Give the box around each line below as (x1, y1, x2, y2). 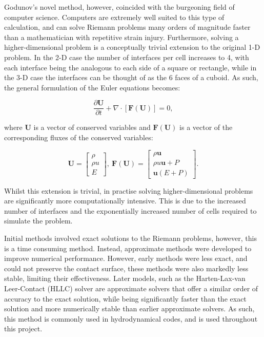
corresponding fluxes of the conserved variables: (4, 132, 153, 142)
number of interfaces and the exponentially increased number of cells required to (4, 205, 257, 216)
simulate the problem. (4, 215, 73, 226)
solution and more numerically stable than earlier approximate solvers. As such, (4, 303, 255, 314)
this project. (4, 323, 43, 334)
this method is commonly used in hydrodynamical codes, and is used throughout (4, 313, 258, 324)
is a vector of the (179, 122, 233, 133)
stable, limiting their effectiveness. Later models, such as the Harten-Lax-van (4, 273, 246, 284)
